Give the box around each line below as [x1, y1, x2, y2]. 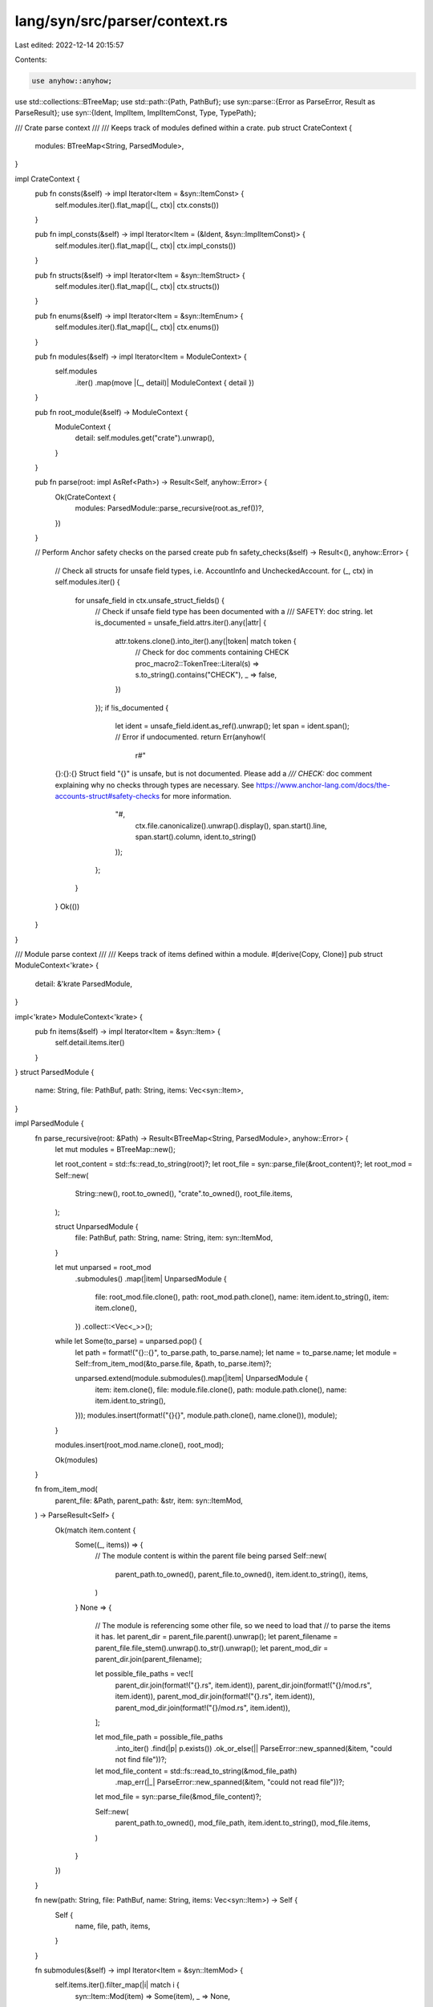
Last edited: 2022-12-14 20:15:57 [14, 40, 124, 50]
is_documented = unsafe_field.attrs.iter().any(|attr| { [95, 618, 267, 628]
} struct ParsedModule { [14, 1068, 95, 1077]
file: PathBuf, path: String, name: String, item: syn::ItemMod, [75, 1233, 273, 1243]
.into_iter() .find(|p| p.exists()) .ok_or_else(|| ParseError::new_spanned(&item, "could [115, 1743, 393, 1753]
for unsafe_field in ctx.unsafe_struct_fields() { [75, 595, 225, 605]
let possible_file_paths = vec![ [95, 1669, 194, 1679]
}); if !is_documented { [95, 702, 168, 712]
